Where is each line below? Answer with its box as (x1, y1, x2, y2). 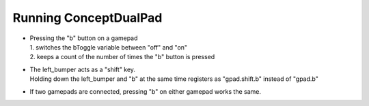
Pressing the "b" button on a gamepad (29, 34, 138, 42)
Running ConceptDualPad (12, 10, 163, 25)
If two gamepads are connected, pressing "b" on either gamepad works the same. (29, 87, 261, 95)
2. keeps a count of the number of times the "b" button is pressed (29, 53, 215, 61)
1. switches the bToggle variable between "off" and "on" (29, 43, 188, 51)
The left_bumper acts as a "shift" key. (29, 65, 136, 73)
